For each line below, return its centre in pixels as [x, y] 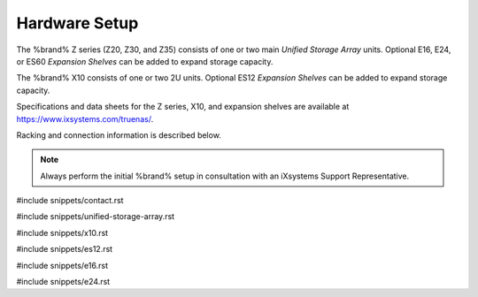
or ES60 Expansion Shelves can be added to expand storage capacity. [145, 61]
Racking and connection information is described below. [119, 135]
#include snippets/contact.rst [70, 201]
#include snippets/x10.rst [62, 232]
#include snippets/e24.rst [63, 282]
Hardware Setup [77, 23]
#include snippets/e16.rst [62, 265]
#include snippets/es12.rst [65, 249]
